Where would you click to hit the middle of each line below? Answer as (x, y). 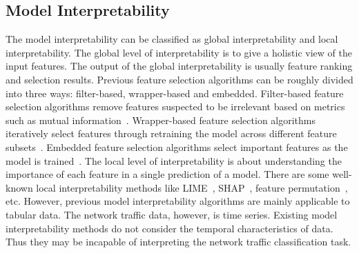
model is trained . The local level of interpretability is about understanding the (174, 160)
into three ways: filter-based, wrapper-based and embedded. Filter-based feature (175, 93)
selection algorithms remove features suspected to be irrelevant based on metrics (175, 107)
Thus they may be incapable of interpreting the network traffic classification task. (178, 242)
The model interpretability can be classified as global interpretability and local (172, 39)
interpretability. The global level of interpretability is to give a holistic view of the (179, 52)
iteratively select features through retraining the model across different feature (171, 133)
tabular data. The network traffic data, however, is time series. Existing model (172, 214)
